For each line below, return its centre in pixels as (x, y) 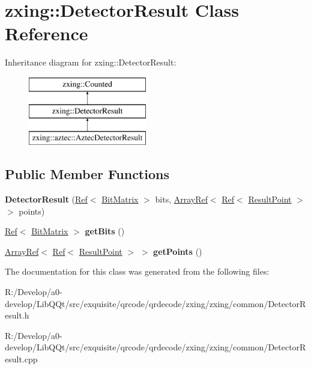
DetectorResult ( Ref (46, 199)
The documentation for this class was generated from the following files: (137, 271)
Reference (47, 33)
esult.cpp (21, 359)
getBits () (105, 231)
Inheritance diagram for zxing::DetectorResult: (91, 62)
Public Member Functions (87, 174)
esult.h (17, 315)
